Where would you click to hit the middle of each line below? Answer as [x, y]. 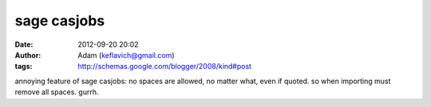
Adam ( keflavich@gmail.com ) [126, 55]
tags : [24, 67]
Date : [24, 44]
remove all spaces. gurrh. [57, 92]
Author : [28, 55]
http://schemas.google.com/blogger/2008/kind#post [164, 67]
